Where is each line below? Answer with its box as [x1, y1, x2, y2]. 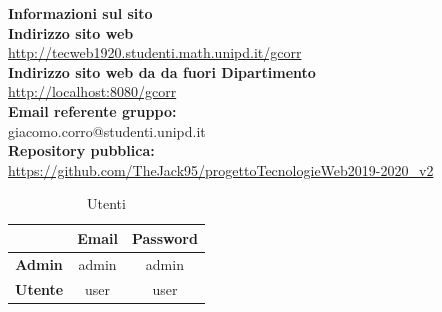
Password [131, 227, 198, 248]
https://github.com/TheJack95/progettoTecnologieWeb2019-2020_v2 [8, 159, 434, 180]
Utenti [86, 193, 126, 214]
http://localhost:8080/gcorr [8, 81, 177, 102]
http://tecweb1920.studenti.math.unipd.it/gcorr [8, 42, 302, 63]
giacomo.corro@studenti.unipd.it [8, 120, 206, 141]
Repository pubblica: [8, 140, 155, 161]
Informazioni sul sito [8, 3, 153, 23]
